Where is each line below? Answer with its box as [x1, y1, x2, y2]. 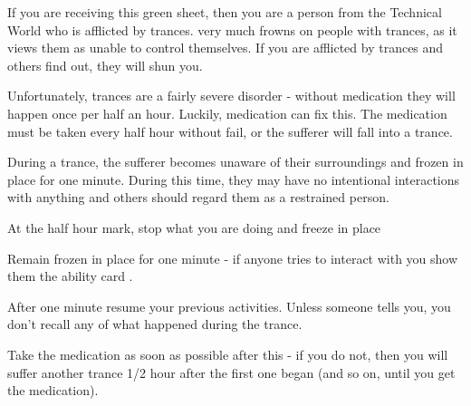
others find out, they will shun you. [7, 55, 203, 74]
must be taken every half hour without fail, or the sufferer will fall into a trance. [7, 121, 453, 140]
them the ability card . [7, 266, 133, 285]
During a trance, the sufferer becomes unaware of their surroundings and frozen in [7, 152, 464, 171]
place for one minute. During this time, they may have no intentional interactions [7, 169, 460, 188]
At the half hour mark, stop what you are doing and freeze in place [7, 217, 381, 237]
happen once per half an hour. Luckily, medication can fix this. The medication [7, 103, 447, 122]
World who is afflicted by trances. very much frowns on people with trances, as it [7, 20, 457, 39]
